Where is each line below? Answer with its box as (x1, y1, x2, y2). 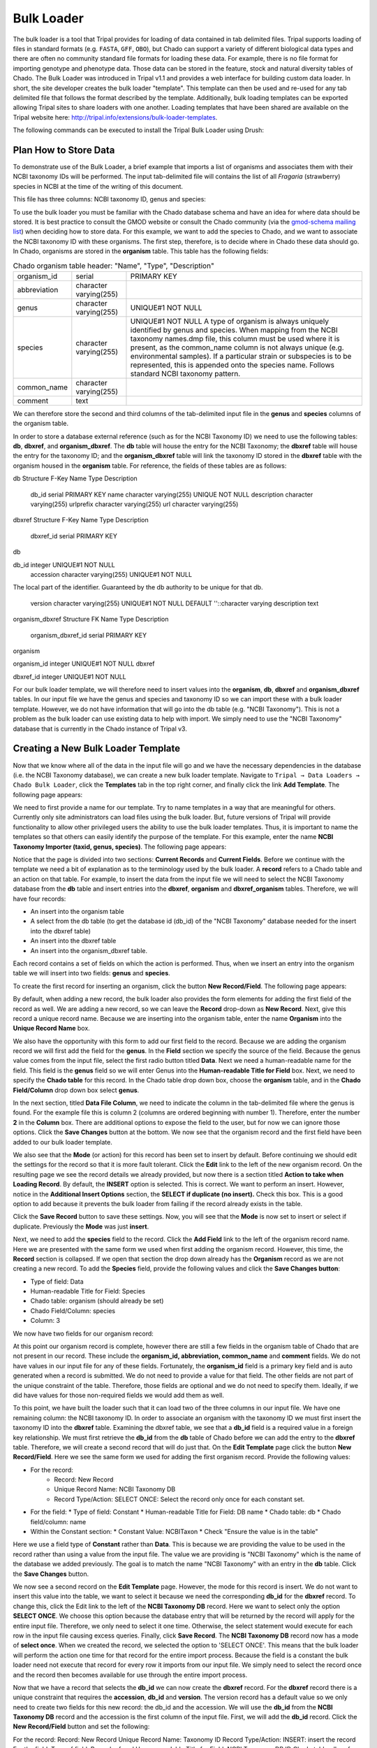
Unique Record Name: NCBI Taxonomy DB (54, 1485, 176, 1493)
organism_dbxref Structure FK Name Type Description (13, 615, 169, 624)
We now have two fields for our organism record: (13, 1329, 154, 1338)
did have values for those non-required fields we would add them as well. (13, 1391, 225, 1399)
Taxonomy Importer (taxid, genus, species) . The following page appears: (13, 843, 227, 851)
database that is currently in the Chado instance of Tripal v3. (13, 724, 188, 733)
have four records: (13, 894, 66, 903)
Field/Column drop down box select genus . (13, 1086, 140, 1094)
